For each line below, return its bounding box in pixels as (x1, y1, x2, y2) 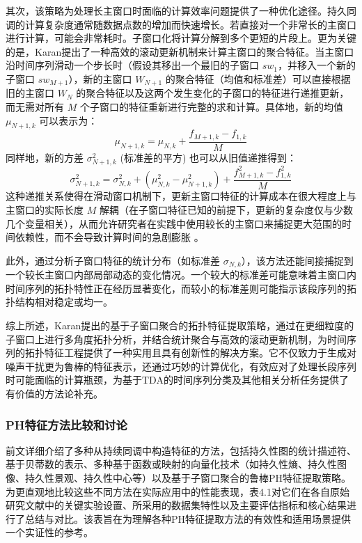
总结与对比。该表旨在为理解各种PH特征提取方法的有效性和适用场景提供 (24, 511, 352, 526)
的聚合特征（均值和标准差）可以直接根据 (165, 71, 351, 86)
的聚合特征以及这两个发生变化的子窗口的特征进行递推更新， (76, 86, 349, 100)
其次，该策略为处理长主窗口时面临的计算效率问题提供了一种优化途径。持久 (6, 3, 347, 17)
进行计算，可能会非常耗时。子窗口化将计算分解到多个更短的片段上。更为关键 (6, 31, 356, 45)
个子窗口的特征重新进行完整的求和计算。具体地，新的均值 (79, 100, 343, 114)
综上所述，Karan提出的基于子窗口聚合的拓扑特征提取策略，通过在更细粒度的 (6, 318, 354, 333)
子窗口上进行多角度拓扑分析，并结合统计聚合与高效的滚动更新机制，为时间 (6, 331, 347, 346)
